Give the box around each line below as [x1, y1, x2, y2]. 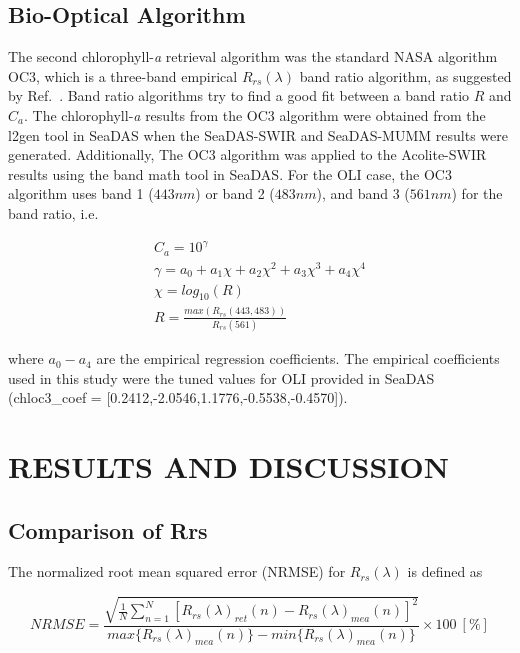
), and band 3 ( [316, 183, 410, 204]
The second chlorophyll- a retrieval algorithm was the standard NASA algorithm [8, 46, 498, 67]
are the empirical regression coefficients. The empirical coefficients [96, 348, 500, 369]
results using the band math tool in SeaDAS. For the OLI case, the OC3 [8, 163, 452, 184]
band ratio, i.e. [8, 202, 99, 223]
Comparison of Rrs [8, 514, 208, 545]
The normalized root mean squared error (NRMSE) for [8, 561, 346, 582]
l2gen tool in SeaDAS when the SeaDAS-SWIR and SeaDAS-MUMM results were [8, 124, 508, 145]
